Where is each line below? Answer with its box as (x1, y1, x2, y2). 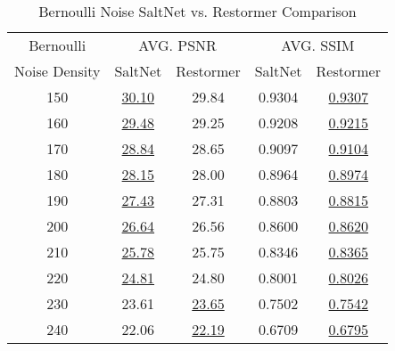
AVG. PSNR (138, 35, 217, 55)
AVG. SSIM (281, 35, 355, 55)
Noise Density (14, 61, 101, 81)
